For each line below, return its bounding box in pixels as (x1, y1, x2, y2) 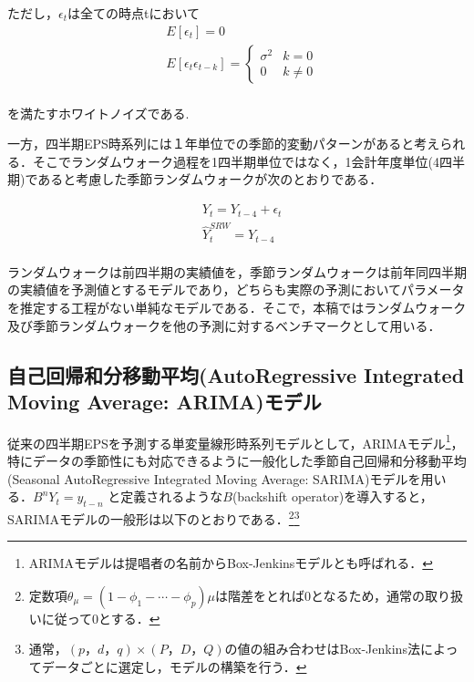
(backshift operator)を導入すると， (232, 487, 433, 506)
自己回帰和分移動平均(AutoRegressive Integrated (7, 360, 465, 388)
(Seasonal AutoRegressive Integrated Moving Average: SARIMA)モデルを (7, 469, 421, 488)
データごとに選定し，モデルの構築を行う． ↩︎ (41, 657, 307, 677)
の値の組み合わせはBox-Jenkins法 (224, 639, 420, 658)
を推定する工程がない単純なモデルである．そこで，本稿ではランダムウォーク (7, 297, 467, 316)
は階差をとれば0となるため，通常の (215, 585, 425, 604)
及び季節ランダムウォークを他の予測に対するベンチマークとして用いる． (7, 315, 441, 335)
